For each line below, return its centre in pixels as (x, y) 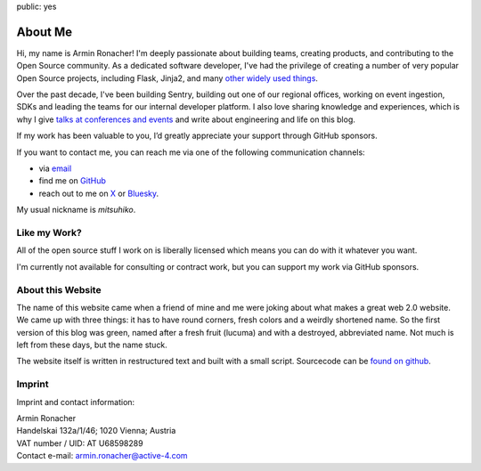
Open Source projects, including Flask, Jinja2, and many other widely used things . (167, 78)
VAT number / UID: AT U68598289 (80, 443)
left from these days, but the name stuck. (92, 345)
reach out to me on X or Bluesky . (99, 193)
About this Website (59, 289)
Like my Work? (49, 232)
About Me (45, 32)
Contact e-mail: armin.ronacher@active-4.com (102, 456)
